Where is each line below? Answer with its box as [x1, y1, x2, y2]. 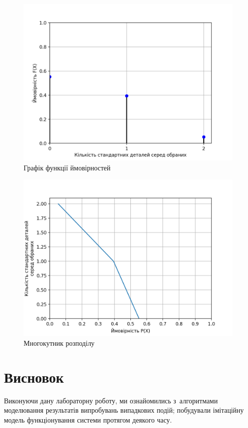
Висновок [4, 366, 64, 387]
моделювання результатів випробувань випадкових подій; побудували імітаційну [4, 405, 244, 415]
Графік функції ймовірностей [24, 162, 111, 172]
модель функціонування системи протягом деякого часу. [4, 414, 172, 425]
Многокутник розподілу [24, 337, 95, 348]
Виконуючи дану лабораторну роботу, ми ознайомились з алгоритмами [4, 395, 218, 405]
